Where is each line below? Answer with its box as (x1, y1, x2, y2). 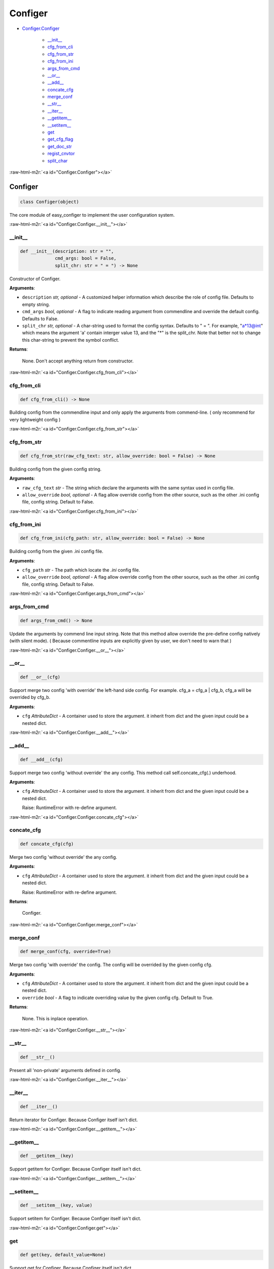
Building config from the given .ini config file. (9, 548, 104, 554)
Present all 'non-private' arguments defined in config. (9, 1067, 122, 1073)
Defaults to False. (22, 315, 59, 322)
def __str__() (20, 1054, 55, 1060)
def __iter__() (20, 1104, 58, 1109)
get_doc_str (47, 143, 72, 149)
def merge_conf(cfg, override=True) (20, 949, 112, 954)
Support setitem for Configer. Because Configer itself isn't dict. (9, 1216, 142, 1222)
